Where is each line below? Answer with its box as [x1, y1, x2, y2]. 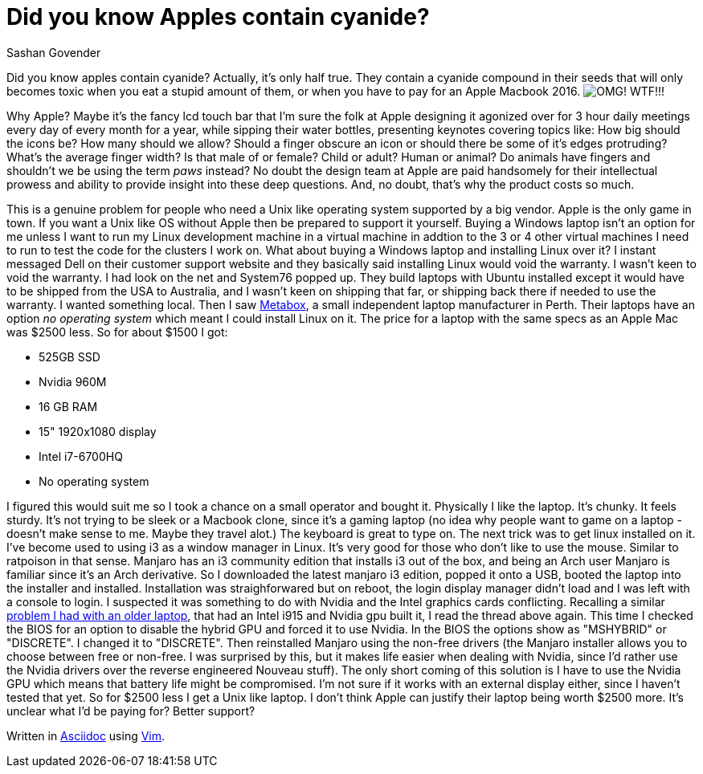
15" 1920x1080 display [39, 424, 157, 438]
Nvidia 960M [39, 374, 107, 389]
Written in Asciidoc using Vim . [6, 728, 166, 743]
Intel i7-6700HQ [39, 449, 123, 463]
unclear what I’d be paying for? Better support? [6, 703, 255, 718]
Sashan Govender [6, 45, 101, 59]
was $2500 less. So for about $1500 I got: [6, 324, 228, 339]
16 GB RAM [39, 399, 98, 413]
